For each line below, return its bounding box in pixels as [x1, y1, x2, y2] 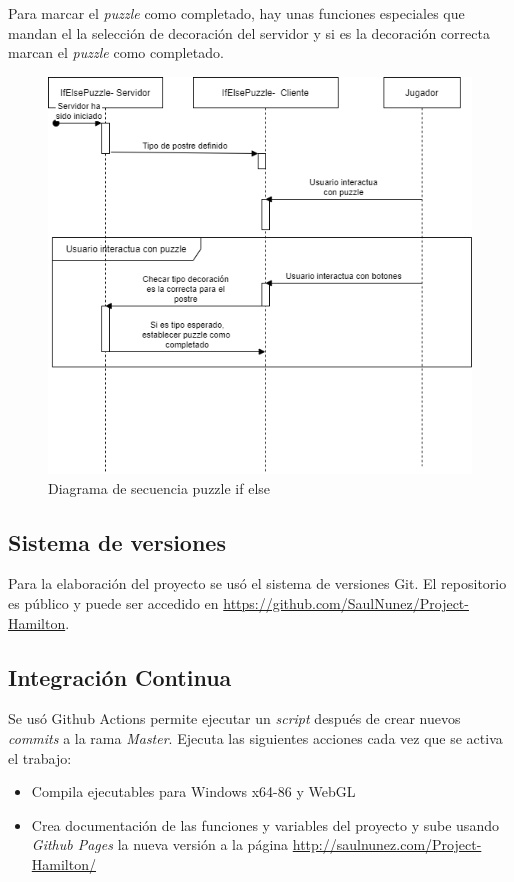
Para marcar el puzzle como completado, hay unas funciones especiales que [8, 3, 465, 23]
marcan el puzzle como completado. [8, 42, 224, 63]
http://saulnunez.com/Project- [292, 834, 482, 855]
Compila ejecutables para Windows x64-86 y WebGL [31, 781, 356, 802]
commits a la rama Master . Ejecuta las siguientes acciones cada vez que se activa [8, 728, 503, 749]
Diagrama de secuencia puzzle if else [48, 477, 271, 498]
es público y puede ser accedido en [8, 593, 219, 614]
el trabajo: [8, 747, 72, 768]
